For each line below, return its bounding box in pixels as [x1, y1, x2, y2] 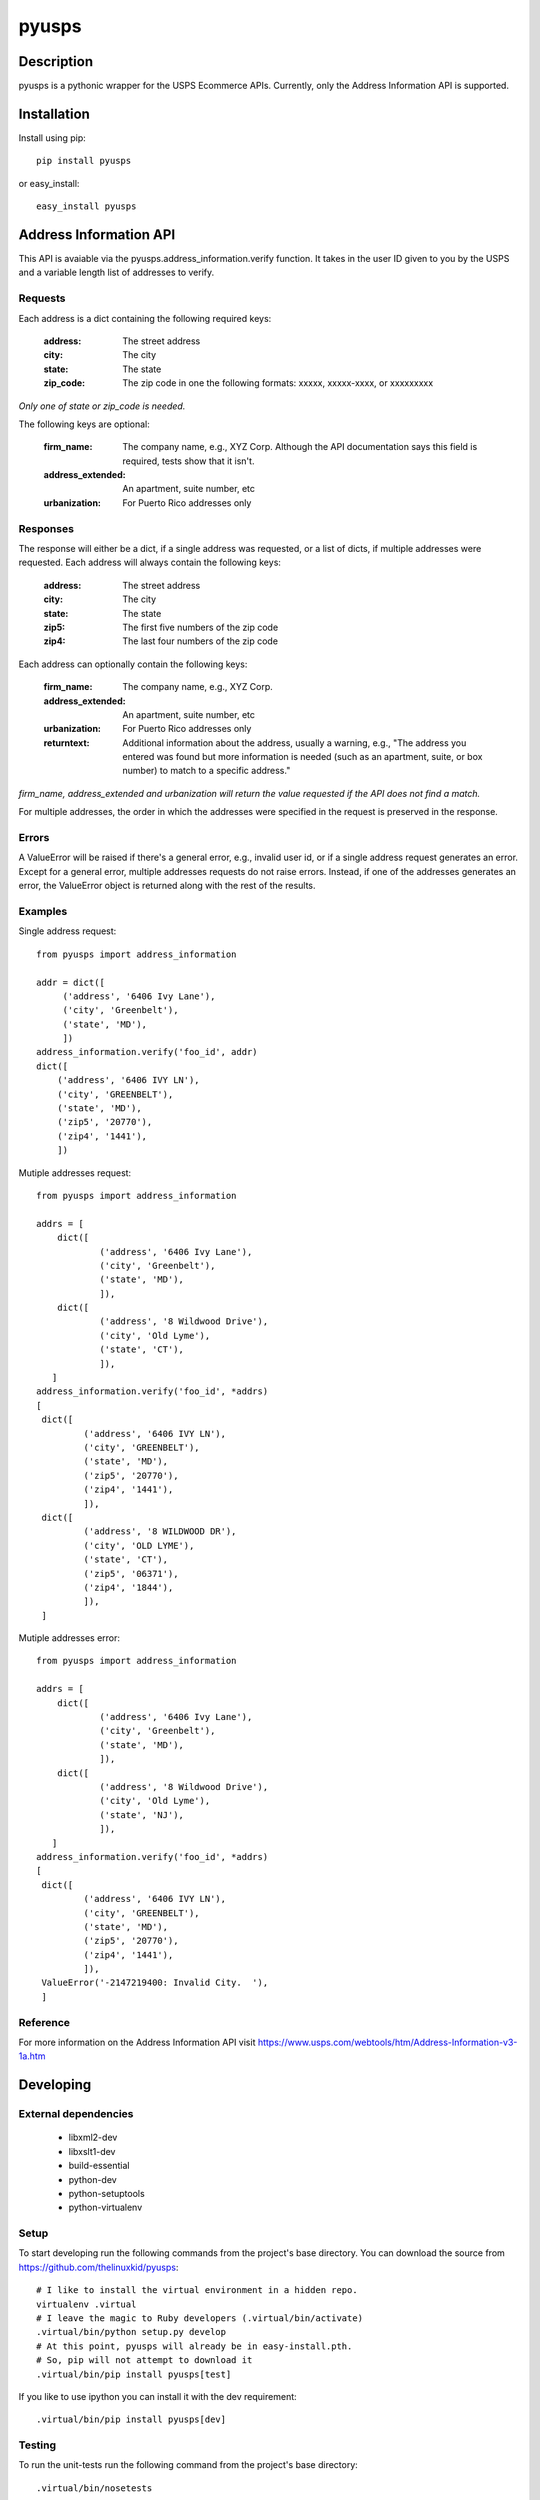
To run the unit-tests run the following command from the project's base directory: [18, 2459, 359, 2471]
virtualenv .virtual [36, 2298, 137, 2310]
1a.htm [18, 2050, 46, 2062]
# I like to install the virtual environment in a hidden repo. [36, 2285, 359, 2296]
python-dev [68, 2173, 117, 2185]
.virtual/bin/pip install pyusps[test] [36, 2368, 232, 2380]
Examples [18, 904, 68, 918]
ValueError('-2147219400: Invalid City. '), [41, 1977, 269, 1989]
